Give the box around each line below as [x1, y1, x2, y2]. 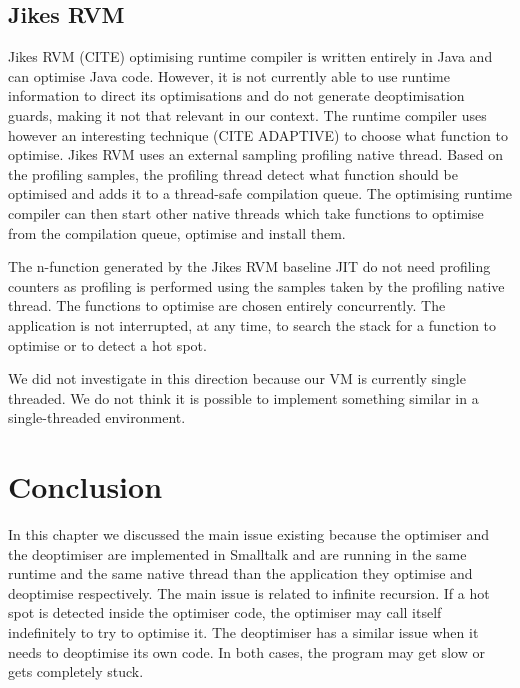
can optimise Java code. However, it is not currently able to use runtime [8, 65, 450, 86]
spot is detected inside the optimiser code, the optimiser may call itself [8, 602, 442, 623]
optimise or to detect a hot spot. [8, 334, 207, 355]
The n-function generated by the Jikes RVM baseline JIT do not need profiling [8, 256, 491, 277]
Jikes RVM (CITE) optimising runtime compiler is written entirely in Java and [8, 46, 493, 67]
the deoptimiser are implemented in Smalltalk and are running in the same [8, 543, 467, 564]
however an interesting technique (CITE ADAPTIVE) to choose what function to [8, 124, 508, 145]
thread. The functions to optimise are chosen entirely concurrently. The [8, 295, 446, 316]
